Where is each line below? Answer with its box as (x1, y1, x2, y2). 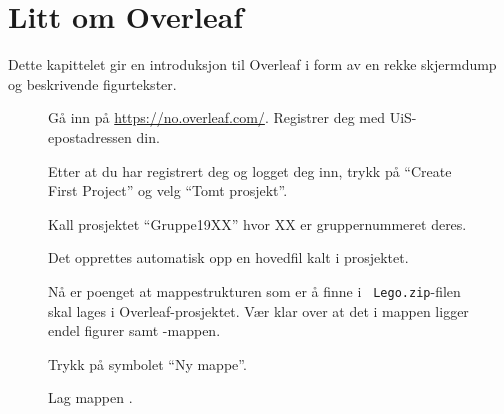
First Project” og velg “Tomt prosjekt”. (48, 180, 288, 201)
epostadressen (48, 126, 132, 147)
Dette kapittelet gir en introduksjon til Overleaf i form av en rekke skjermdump (8, 54, 497, 75)
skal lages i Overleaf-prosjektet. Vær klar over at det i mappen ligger (48, 300, 469, 321)
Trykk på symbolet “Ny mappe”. (48, 353, 247, 374)
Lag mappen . (48, 387, 133, 408)
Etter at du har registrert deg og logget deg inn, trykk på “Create (48, 160, 452, 181)
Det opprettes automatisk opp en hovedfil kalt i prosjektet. (48, 247, 409, 268)
